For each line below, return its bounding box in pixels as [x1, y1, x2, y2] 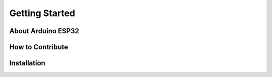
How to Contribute [9, 43, 69, 51]
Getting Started [9, 8, 76, 19]
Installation [9, 59, 45, 67]
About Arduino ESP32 [9, 27, 80, 35]
